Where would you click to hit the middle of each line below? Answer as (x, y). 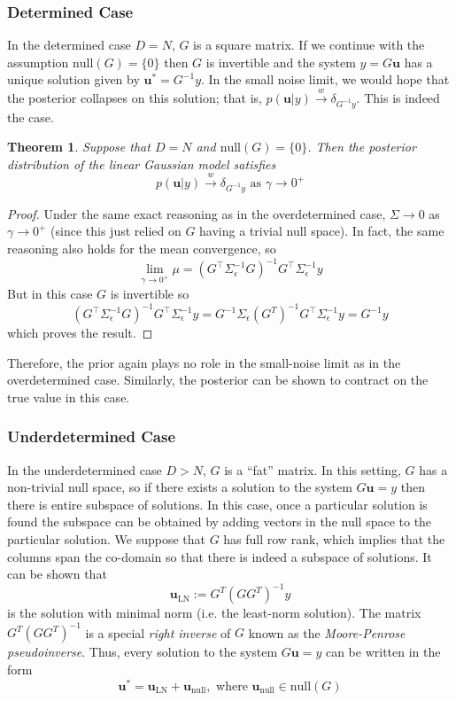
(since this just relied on (116, 231)
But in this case (50, 293)
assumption (38, 62)
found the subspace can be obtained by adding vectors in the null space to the (220, 522)
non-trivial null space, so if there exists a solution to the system (180, 487)
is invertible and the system (281, 62)
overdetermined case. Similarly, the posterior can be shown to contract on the (218, 380)
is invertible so (150, 293)
